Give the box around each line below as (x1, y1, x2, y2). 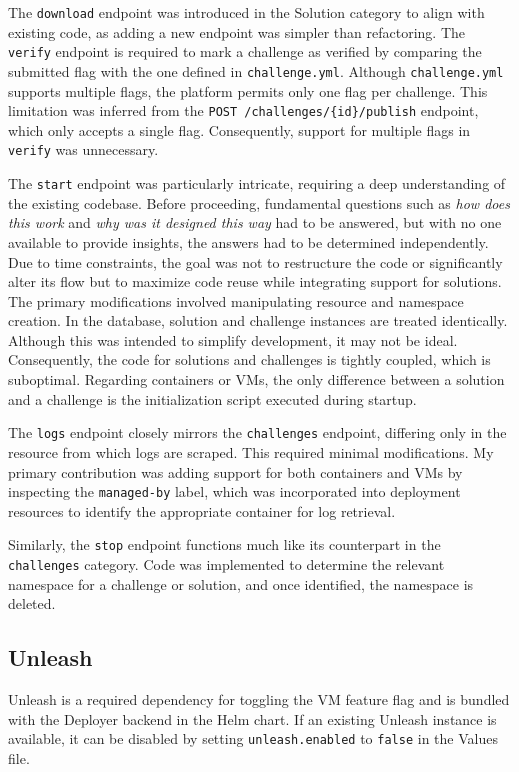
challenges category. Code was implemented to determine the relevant (8, 554, 445, 574)
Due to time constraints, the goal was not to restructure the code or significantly (8, 251, 503, 272)
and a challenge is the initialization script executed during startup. (8, 388, 417, 409)
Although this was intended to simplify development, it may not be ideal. (8, 329, 458, 350)
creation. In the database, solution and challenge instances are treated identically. (8, 310, 508, 331)
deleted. (8, 593, 56, 614)
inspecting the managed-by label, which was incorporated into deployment (8, 481, 461, 502)
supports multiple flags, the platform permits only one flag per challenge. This (8, 80, 488, 101)
